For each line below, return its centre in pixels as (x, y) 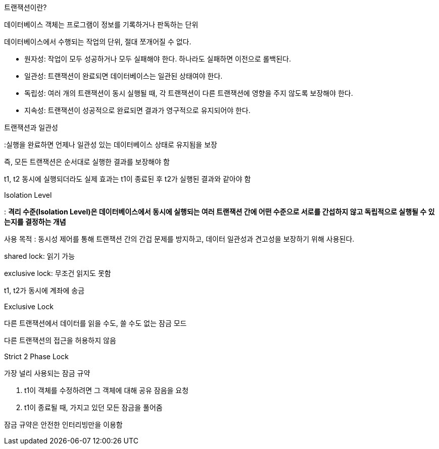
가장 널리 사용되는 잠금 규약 (47, 373)
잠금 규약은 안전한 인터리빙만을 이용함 (63, 425)
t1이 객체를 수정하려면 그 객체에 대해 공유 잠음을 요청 (107, 390)
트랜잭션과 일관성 (31, 127)
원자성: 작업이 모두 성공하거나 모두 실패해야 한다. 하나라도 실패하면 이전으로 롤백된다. (158, 59)
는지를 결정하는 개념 (35, 222)
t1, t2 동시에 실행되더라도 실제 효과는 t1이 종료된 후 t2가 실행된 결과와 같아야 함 (128, 179)
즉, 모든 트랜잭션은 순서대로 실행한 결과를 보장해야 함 (87, 162)
